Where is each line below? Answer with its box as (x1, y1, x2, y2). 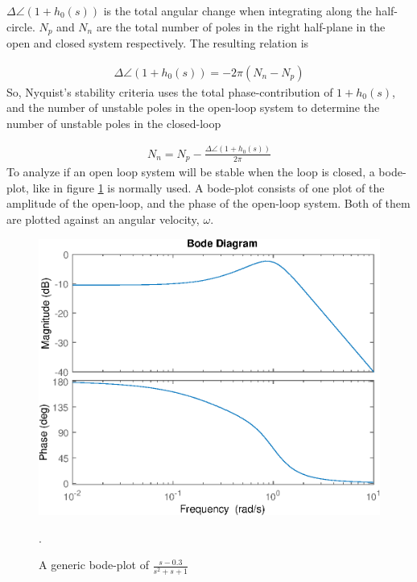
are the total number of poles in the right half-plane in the (96, 18, 386, 35)
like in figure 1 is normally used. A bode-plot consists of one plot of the (32, 179, 385, 196)
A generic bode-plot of (39, 556, 149, 573)
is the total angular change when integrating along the (103, 2, 372, 19)
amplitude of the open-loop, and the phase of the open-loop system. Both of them (6, 195, 411, 212)
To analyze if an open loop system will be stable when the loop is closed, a (6, 163, 375, 180)
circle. (6, 18, 35, 35)
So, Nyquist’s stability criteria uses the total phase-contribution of (6, 83, 333, 100)
